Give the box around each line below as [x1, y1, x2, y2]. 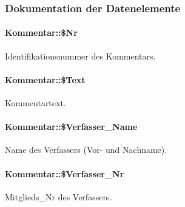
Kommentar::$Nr [5, 26, 78, 39]
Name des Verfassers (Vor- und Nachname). [5, 143, 167, 156]
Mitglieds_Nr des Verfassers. [5, 190, 112, 203]
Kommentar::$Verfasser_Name [5, 120, 138, 133]
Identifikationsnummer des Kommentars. [5, 49, 156, 62]
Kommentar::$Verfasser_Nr [5, 167, 124, 180]
